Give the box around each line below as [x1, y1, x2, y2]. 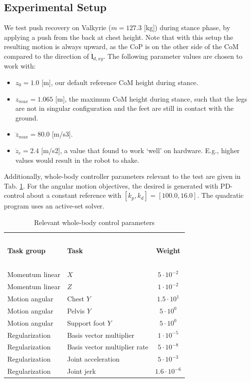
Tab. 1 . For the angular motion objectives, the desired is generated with [4, 180, 218, 191]
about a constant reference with [27, 190, 122, 200]
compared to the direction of [4, 51, 89, 61]
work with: [4, 61, 36, 71]
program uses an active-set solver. [4, 201, 105, 211]
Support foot [67, 317, 106, 328]
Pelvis [67, 305, 85, 315]
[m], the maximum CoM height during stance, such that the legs [55, 93, 247, 104]
